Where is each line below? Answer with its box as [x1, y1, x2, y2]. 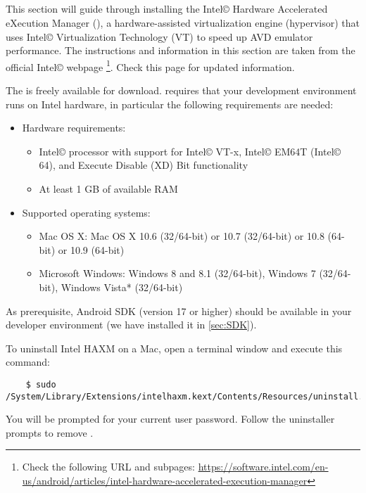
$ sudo [25, 379, 56, 390]
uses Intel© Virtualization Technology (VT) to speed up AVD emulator [6, 29, 313, 44]
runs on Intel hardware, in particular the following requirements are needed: [6, 96, 334, 111]
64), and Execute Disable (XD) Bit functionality [39, 158, 248, 172]
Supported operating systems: [22, 205, 151, 219]
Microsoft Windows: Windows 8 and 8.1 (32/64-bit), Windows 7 [39, 266, 316, 281]
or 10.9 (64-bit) [58, 242, 125, 257]
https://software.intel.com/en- [198, 459, 329, 474]
